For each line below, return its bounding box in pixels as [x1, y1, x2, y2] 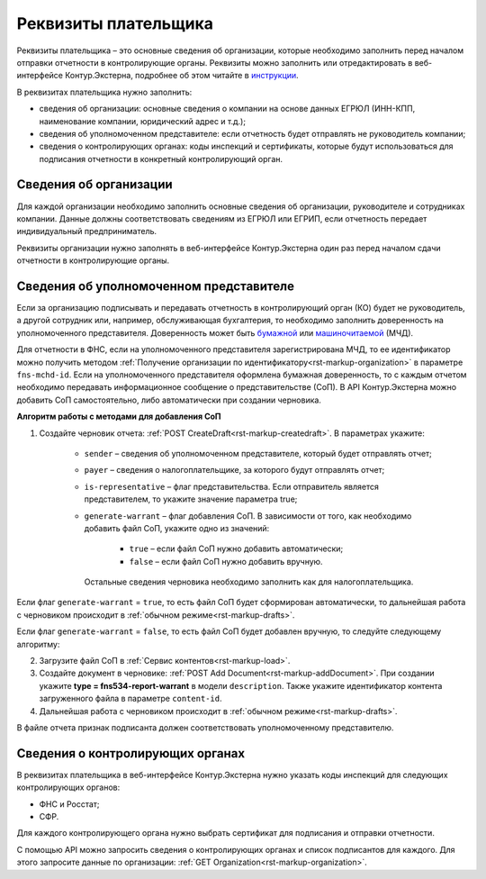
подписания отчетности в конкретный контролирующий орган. [39, 153, 283, 164]
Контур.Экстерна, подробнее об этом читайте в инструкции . [64, 70, 299, 81]
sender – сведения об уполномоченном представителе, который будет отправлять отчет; [84, 448, 432, 458]
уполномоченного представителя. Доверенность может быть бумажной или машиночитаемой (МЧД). [16, 327, 414, 338]
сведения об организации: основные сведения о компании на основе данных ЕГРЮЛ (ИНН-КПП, [39, 104, 416, 114]
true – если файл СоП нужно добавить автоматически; [129, 543, 344, 554]
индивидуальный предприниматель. [16, 226, 157, 237]
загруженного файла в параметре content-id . [39, 693, 222, 704]
